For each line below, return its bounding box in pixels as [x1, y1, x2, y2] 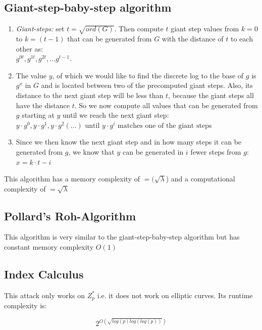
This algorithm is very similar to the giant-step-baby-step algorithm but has [4, 231, 240, 242]
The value [16, 70, 47, 80]
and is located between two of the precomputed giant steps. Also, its [41, 80, 253, 90]
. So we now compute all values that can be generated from [74, 100, 258, 110]
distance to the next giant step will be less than [16, 89, 164, 100]
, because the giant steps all [168, 89, 254, 100]
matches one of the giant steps [117, 122, 212, 129]
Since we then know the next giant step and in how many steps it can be [16, 136, 242, 147]
